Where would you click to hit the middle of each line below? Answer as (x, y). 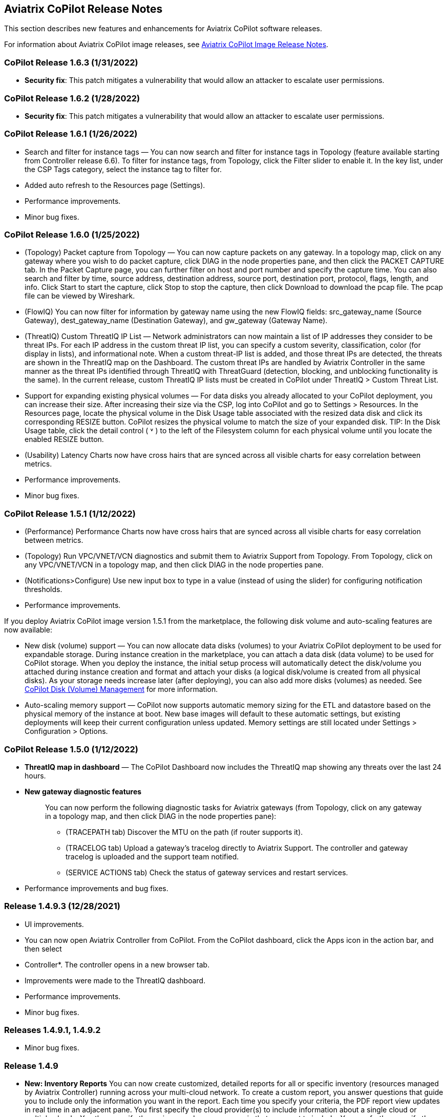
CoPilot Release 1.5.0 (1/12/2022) (71, 749)
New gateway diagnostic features (83, 791)
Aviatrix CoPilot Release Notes (83, 9)
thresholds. (44, 589)
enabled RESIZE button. (64, 439)
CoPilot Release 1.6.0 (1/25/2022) (72, 235)
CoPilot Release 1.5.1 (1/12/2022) (70, 513)
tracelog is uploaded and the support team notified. (152, 856)
